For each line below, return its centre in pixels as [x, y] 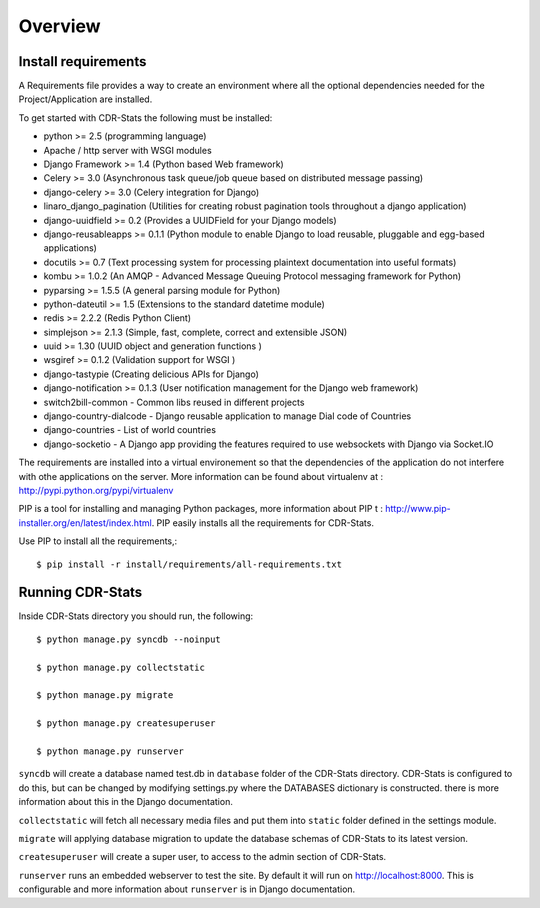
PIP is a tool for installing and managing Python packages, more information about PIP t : [201, 509]
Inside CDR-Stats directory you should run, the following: [136, 616]
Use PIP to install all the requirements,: [98, 541]
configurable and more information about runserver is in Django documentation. [187, 889]
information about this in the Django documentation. [126, 802]
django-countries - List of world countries [130, 430]
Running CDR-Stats [80, 592]
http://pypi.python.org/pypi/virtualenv [96, 490]
